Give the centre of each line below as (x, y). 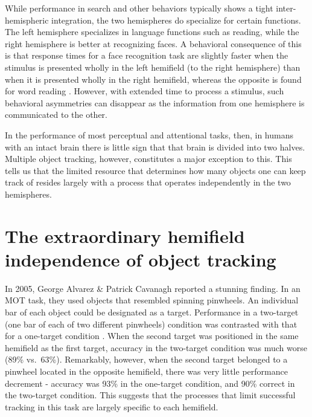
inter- (286, 8)
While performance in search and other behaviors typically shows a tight (139, 8)
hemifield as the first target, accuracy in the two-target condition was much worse (156, 347)
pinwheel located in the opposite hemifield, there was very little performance (146, 371)
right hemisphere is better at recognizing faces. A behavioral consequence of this (153, 43)
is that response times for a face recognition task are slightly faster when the (147, 55)
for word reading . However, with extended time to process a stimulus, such (145, 91)
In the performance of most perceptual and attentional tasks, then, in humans (149, 134)
